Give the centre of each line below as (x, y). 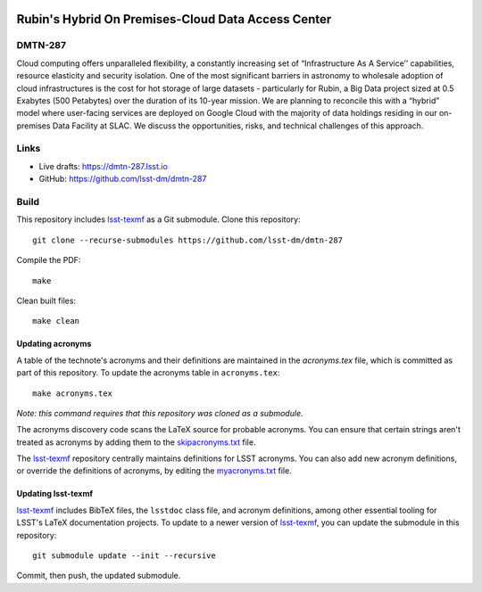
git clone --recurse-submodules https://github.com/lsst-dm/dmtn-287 (188, 240)
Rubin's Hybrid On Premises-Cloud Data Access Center (174, 19)
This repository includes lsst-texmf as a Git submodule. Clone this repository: (158, 219)
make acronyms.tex (73, 393)
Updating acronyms (54, 344)
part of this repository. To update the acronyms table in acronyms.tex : (148, 373)
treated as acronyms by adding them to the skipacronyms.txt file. (136, 442)
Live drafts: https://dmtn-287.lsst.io (104, 166)
